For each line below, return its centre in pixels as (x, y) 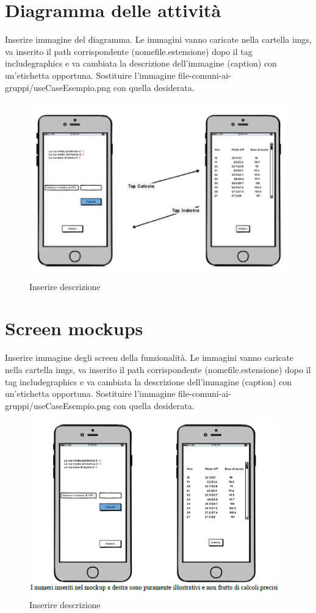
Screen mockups (74, 328)
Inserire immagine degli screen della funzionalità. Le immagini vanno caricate (149, 357)
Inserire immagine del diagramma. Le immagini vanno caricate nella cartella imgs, (158, 39)
